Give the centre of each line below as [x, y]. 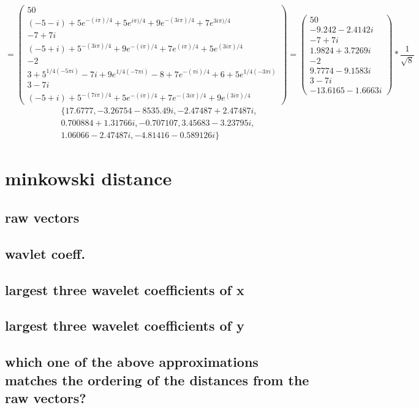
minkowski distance [89, 178]
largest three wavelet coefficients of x [125, 289]
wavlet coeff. [45, 253]
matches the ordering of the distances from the [157, 379]
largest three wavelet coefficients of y [125, 325]
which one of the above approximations [132, 362]
